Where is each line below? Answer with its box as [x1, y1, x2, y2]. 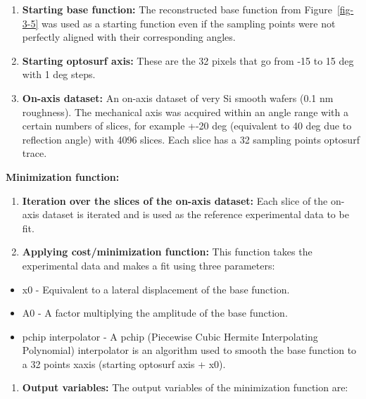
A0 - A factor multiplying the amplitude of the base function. [22, 305, 288, 320]
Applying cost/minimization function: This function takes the [22, 244, 313, 259]
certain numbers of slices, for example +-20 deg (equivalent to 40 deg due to [22, 118, 352, 133]
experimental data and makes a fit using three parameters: [22, 258, 275, 272]
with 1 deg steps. [22, 67, 96, 82]
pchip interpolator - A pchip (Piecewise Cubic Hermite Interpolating [22, 329, 318, 343]
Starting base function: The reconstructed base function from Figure [22, 2, 332, 16]
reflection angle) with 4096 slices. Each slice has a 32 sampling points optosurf [22, 132, 360, 146]
